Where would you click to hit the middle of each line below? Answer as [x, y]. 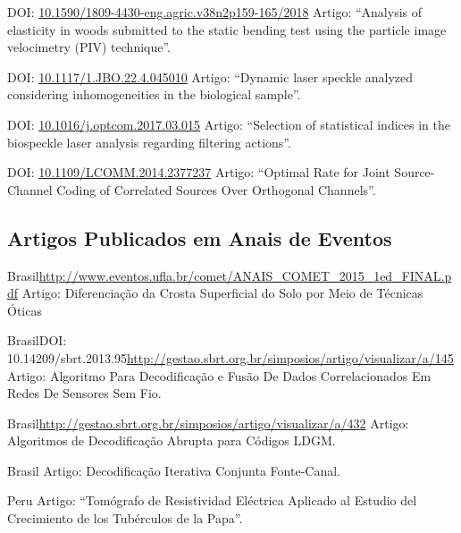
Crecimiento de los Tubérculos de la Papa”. [125, 518]
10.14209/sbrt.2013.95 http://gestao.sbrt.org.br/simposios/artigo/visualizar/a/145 [230, 357]
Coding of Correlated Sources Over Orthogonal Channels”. [216, 189]
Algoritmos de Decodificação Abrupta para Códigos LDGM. [172, 440]
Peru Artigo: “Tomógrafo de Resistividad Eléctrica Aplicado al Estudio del [212, 500]
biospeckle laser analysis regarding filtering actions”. [149, 142]
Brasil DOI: [37, 340]
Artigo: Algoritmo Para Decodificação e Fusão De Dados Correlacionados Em [219, 375]
